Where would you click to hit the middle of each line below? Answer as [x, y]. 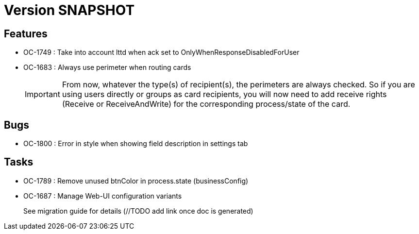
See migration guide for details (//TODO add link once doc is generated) [138, 211]
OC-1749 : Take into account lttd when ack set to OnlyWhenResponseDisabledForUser [161, 52]
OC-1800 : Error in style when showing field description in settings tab [136, 144]
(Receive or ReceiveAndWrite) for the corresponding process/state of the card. [206, 104]
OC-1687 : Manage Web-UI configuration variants [103, 196]
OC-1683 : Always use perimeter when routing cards [107, 67]
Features [26, 33]
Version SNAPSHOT [69, 10]
